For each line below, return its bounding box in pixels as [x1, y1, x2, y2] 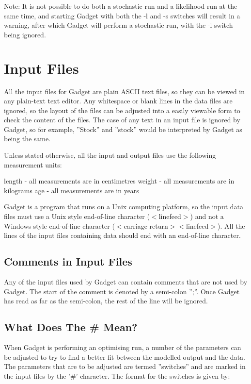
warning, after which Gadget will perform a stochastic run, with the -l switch [4, 20, 233, 30]
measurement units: [4, 159, 62, 169]
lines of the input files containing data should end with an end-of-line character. [4, 230, 241, 240]
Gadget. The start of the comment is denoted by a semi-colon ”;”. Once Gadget [4, 286, 240, 296]
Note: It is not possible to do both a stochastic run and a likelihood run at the [4, 1, 237, 11]
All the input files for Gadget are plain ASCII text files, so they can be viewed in [4, 86, 245, 96]
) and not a [190, 211, 224, 221]
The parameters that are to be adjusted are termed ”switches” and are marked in [4, 361, 246, 371]
